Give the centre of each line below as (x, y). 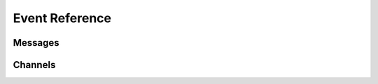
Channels (34, 65)
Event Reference (62, 18)
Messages (36, 43)
